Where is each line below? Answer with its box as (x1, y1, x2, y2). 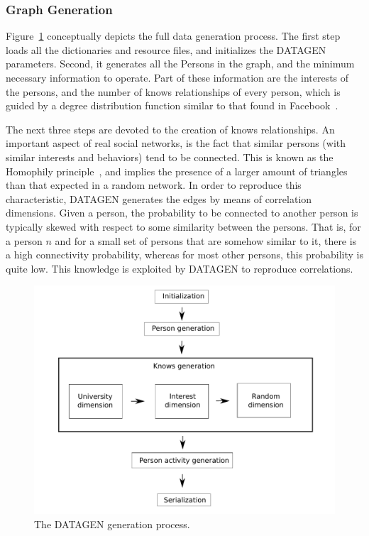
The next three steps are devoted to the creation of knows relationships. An (6, 121, 335, 136)
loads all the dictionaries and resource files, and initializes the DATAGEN (6, 42, 326, 57)
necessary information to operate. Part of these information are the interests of (6, 70, 349, 84)
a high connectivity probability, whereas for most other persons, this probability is (6, 247, 363, 262)
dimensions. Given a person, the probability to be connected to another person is (6, 205, 358, 220)
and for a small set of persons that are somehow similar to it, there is (55, 233, 357, 248)
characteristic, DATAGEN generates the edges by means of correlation (6, 191, 312, 206)
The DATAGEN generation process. (34, 517, 190, 532)
